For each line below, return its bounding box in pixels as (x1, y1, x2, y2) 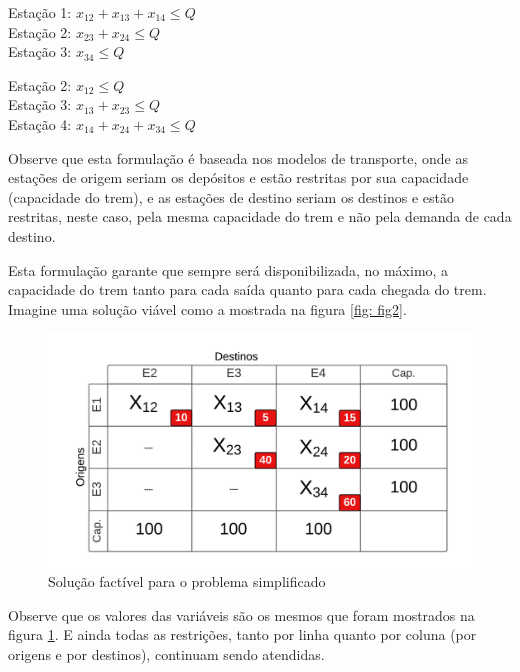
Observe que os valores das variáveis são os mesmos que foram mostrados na (8, 604, 475, 625)
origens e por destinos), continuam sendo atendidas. (8, 644, 325, 665)
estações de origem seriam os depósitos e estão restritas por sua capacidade (8, 167, 469, 188)
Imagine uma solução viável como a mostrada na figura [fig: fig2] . (8, 298, 407, 319)
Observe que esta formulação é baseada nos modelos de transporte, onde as (8, 147, 468, 168)
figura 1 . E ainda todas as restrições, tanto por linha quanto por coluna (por (8, 624, 477, 645)
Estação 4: (8, 113, 72, 134)
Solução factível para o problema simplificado (48, 571, 326, 592)
